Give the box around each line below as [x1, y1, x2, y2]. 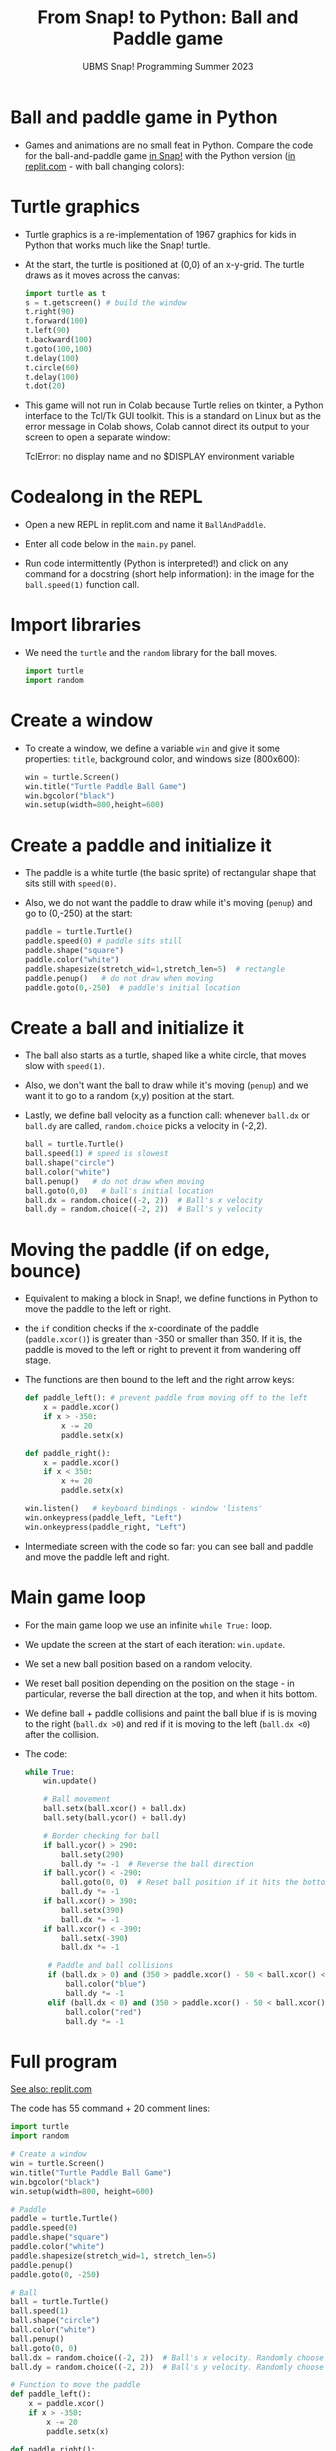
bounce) [10, 1259, 82, 1282]
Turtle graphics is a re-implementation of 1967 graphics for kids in [24, 228, 297, 240]
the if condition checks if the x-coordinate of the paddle [24, 1322, 260, 1335]
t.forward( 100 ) [24, 316, 89, 326]
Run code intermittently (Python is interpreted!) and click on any [24, 557, 289, 570]
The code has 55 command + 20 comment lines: [10, 2102, 211, 2115]
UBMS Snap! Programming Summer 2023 [82, 60, 254, 72]
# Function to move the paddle [10, 2380, 141, 2390]
